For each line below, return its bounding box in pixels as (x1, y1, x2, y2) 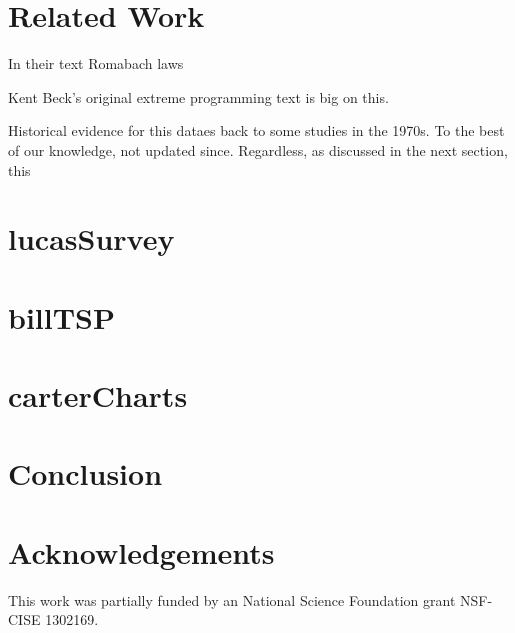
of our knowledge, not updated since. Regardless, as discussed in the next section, (8, 139, 508, 160)
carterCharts (8, 375, 188, 416)
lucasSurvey (8, 218, 175, 259)
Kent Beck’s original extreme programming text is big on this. (8, 86, 389, 107)
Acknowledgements (8, 531, 275, 572)
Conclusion (8, 453, 163, 494)
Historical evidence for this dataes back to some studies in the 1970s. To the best (8, 120, 505, 141)
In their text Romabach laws (8, 53, 184, 74)
